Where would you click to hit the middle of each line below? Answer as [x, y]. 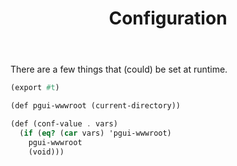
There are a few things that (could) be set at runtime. [119, 69]
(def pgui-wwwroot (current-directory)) [96, 106]
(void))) [46, 152]
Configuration [168, 18]
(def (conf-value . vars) [64, 123]
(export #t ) [35, 88]
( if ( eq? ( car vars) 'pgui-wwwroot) [95, 133]
